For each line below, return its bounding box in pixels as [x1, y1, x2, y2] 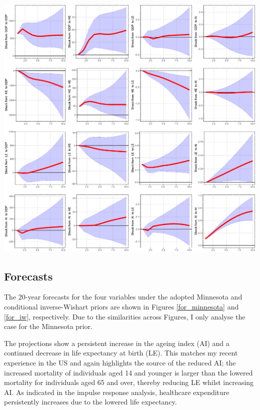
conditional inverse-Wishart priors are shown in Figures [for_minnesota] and [4, 301, 239, 312]
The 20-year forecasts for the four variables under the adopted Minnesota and [4, 291, 242, 302]
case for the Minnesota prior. [4, 321, 92, 331]
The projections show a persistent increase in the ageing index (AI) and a [4, 337, 229, 348]
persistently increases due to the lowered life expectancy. [4, 396, 177, 407]
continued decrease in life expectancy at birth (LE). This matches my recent [4, 347, 238, 358]
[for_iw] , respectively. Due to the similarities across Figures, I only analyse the [4, 311, 245, 321]
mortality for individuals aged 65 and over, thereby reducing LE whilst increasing [4, 377, 254, 387]
